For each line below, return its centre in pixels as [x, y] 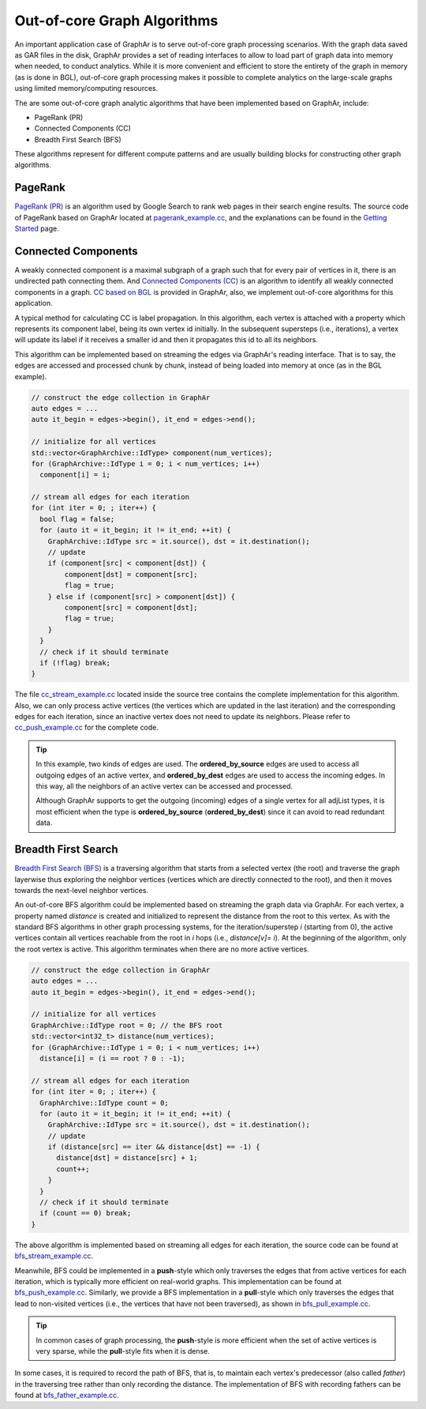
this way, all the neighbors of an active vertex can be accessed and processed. [164, 786]
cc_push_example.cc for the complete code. [87, 728]
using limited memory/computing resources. [86, 89]
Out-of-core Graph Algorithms [116, 21]
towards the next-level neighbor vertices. [82, 890]
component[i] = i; [75, 475]
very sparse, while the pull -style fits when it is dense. [123, 1351]
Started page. [37, 228]
